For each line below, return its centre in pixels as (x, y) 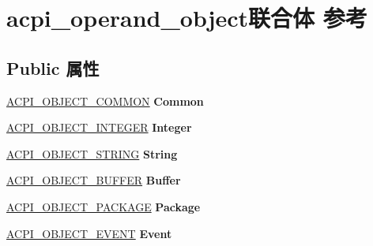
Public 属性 (53, 67)
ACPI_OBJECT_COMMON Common (105, 101)
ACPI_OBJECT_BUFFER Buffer (94, 180)
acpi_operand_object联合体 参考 (187, 18)
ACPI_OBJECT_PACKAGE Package (104, 206)
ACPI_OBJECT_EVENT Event (89, 233)
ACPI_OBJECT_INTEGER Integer (99, 127)
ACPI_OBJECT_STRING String (92, 153)
